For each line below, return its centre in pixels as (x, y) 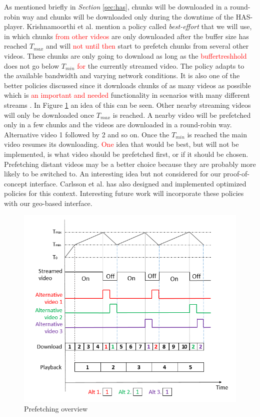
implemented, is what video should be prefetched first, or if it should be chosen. (126, 154)
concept (16, 183)
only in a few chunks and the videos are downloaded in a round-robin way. (118, 125)
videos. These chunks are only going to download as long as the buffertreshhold (125, 55)
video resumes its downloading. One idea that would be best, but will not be (121, 144)
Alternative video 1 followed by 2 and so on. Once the (87, 134)
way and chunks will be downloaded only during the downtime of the (128, 16)
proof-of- (236, 174)
